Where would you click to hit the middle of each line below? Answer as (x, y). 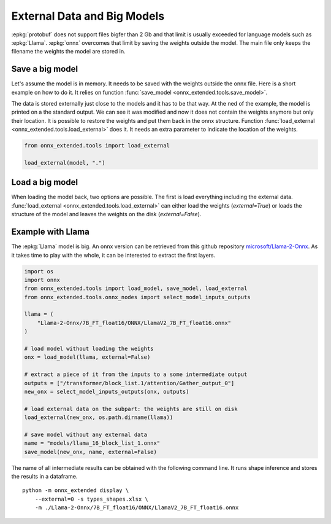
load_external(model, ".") (65, 162)
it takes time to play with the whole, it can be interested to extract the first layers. (113, 255)
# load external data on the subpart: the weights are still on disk (131, 409)
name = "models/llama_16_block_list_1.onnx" (92, 443)
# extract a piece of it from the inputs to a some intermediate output (136, 374)
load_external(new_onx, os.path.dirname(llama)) (99, 417)
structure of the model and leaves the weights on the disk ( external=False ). (106, 214)
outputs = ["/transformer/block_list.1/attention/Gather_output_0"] (129, 383)
